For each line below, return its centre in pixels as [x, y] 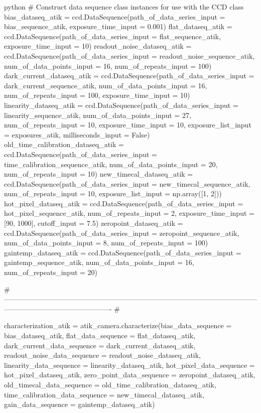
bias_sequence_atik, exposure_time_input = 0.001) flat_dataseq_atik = [118, 26]
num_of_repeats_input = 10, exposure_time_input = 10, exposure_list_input [128, 125]
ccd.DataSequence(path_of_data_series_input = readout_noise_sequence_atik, [129, 55]
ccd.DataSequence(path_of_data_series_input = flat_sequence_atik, [112, 36]
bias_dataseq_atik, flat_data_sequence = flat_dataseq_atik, [100, 335]
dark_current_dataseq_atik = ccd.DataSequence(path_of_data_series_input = [129, 76]
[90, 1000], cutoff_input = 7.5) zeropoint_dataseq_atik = [94, 223]
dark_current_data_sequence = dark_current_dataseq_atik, [100, 345]
